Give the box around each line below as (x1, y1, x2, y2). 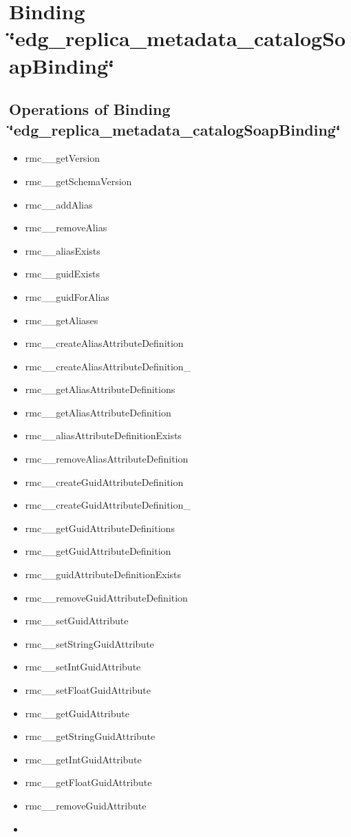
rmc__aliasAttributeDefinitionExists (25, 428, 182, 443)
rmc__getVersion (25, 151, 100, 165)
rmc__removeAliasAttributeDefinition (25, 452, 189, 466)
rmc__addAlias (25, 197, 93, 211)
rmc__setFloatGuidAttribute (25, 683, 151, 697)
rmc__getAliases (25, 312, 98, 327)
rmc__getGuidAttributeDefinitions (25, 520, 175, 535)
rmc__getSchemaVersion (25, 173, 132, 188)
